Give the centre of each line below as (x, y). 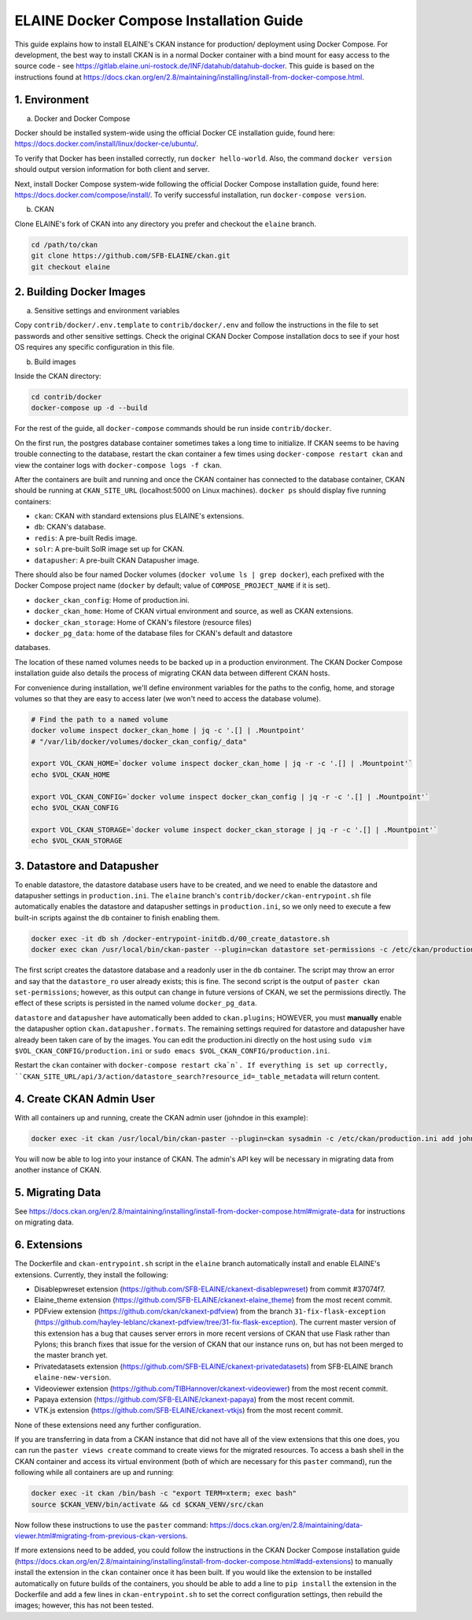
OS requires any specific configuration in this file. (94, 347)
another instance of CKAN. (58, 1170)
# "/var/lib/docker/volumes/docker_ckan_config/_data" (139, 741)
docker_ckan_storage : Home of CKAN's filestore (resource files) (143, 622)
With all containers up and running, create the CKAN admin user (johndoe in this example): (161, 1117)
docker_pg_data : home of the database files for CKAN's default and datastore (163, 633)
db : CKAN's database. (70, 527)
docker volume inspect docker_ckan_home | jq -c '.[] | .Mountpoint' (168, 730)
